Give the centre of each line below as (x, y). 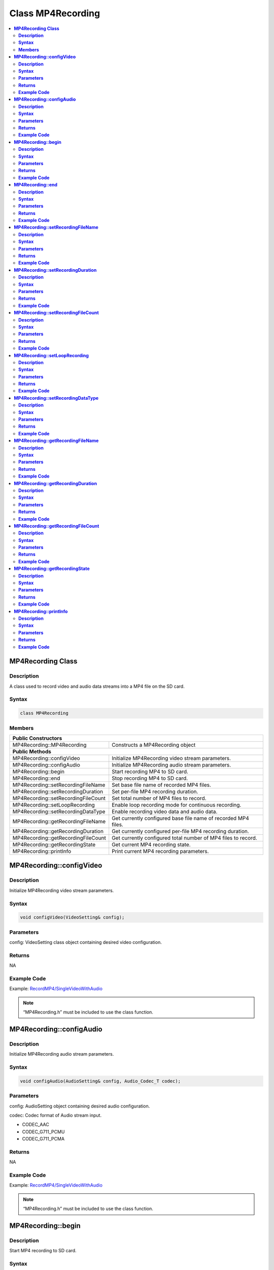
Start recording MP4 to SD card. (150, 771)
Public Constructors (37, 738)
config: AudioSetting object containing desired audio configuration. (80, 1106)
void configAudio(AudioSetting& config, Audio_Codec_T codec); (100, 1081)
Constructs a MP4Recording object (154, 745)
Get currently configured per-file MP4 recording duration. (181, 831)
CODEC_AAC (36, 1125)
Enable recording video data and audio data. (165, 811)
